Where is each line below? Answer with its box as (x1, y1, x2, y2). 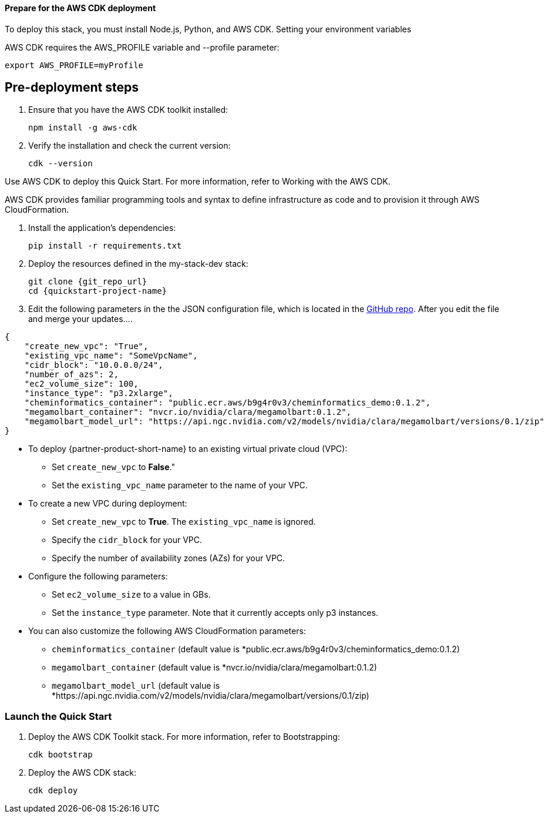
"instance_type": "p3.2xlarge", (24, 388, 173, 398)
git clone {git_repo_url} (28, 277, 147, 287)
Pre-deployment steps (5, 80, 139, 95)
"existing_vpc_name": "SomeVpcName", (24, 351, 198, 361)
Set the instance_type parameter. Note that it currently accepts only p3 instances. (52, 608, 378, 618)
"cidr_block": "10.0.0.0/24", (24, 360, 163, 370)
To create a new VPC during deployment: (28, 498, 187, 509)
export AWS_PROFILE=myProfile (5, 60, 144, 70)
